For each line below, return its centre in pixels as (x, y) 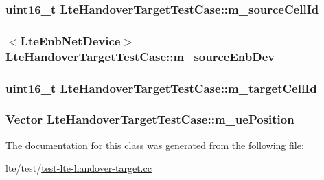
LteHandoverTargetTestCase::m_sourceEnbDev (140, 56)
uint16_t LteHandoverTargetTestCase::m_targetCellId (161, 88)
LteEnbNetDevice (70, 40)
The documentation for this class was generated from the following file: (155, 145)
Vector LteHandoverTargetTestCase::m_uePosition (150, 119)
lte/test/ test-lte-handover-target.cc (79, 168)
